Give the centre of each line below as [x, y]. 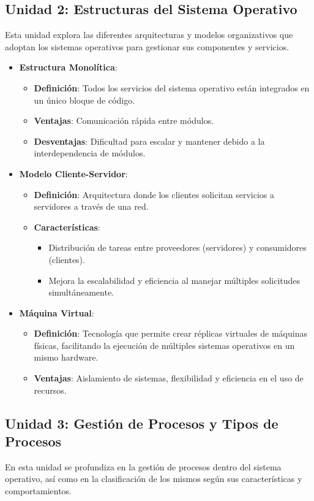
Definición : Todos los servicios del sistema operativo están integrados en [172, 87]
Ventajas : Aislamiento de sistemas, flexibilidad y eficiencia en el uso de [169, 378]
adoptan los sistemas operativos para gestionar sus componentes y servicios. [147, 46]
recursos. [50, 390]
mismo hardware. [66, 357]
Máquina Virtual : [57, 312]
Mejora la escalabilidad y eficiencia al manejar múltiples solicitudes [174, 280]
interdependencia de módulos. [90, 153]
